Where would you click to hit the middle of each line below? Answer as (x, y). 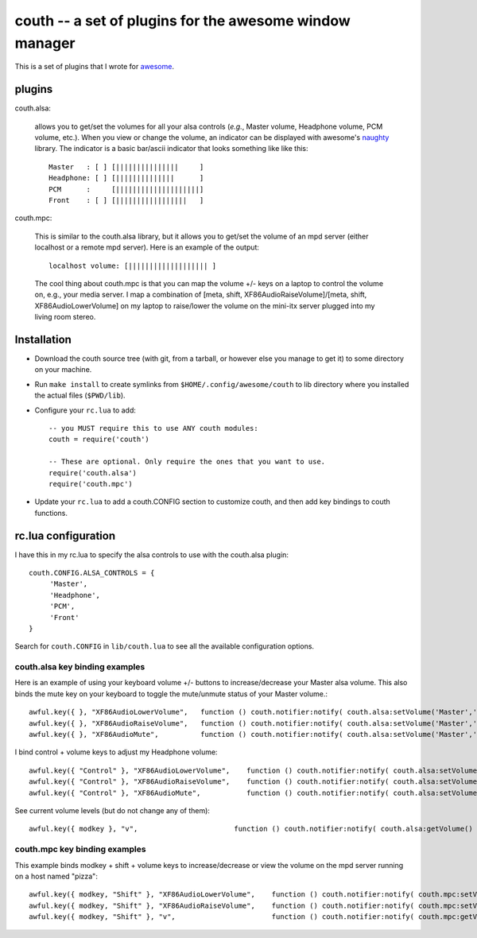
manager (45, 43)
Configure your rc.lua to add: (85, 410)
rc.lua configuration (65, 535)
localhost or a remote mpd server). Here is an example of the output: (147, 247)
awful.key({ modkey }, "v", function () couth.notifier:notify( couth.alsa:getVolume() (251, 829)
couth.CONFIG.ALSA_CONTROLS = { (92, 573)
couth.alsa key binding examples (80, 667)
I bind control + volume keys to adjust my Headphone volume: (116, 752)
